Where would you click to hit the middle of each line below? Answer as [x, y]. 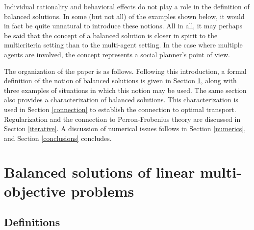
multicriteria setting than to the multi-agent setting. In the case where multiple [123, 45]
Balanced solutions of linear [100, 172]
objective [35, 191]
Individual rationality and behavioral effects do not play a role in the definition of [127, 6]
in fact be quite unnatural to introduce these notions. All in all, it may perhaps [123, 26]
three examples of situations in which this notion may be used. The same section [125, 90]
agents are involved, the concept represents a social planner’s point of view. [117, 54]
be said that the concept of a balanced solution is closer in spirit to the [111, 35]
